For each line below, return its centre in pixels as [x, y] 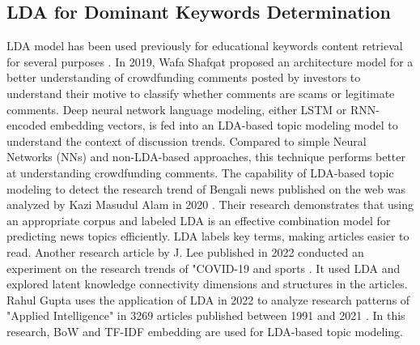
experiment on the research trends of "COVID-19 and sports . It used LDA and [204, 268]
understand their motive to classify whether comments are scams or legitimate [201, 93]
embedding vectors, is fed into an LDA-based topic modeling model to [224, 125]
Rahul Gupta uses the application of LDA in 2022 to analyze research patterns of [208, 299]
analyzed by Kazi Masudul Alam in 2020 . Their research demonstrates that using [210, 204]
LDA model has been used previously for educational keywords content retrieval [205, 46]
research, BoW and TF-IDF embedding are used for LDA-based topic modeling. [205, 331]
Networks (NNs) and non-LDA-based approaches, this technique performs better [206, 157]
